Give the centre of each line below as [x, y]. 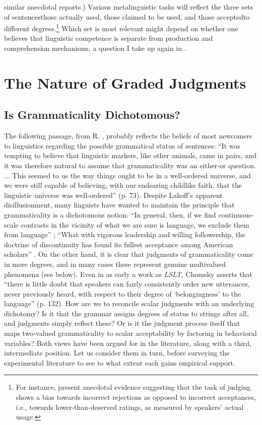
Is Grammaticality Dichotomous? [92, 115]
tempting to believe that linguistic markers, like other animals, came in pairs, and [130, 155]
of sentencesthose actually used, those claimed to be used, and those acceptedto [127, 16]
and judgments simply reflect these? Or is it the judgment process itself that [122, 323]
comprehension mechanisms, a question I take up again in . [95, 48]
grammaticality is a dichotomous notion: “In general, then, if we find [110, 214]
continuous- [236, 214]
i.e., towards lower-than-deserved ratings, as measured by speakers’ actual [130, 407]
